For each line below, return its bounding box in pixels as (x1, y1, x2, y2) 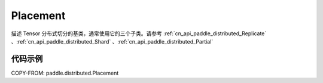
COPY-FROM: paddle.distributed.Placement (11, 69, 119, 76)
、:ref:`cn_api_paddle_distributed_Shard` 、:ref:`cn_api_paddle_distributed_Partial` (11, 38, 214, 45)
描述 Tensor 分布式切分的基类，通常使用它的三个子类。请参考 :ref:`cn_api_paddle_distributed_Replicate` (11, 30, 267, 37)
